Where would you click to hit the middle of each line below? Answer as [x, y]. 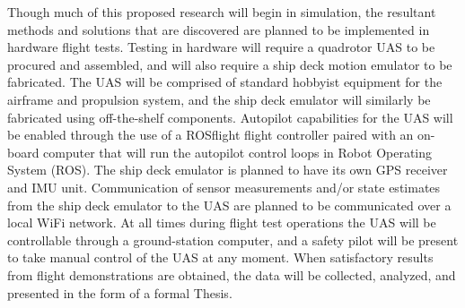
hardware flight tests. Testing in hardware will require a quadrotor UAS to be [221, 47]
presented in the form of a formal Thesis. [120, 292]
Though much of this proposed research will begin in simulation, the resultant [222, 12]
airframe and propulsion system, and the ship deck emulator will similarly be [219, 99]
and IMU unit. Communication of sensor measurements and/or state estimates [224, 187]
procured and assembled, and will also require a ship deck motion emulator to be [230, 64]
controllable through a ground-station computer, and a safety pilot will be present [233, 240]
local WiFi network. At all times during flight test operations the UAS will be [222, 222]
